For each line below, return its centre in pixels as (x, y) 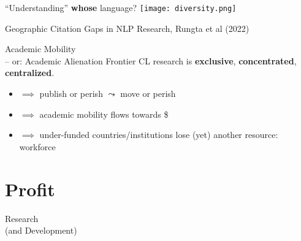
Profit (30, 189)
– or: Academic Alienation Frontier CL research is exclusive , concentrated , (151, 60)
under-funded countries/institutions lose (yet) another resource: (159, 135)
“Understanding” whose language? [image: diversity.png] (121, 7)
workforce (37, 146)
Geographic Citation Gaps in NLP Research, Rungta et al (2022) (127, 28)
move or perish (148, 94)
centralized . (30, 73)
